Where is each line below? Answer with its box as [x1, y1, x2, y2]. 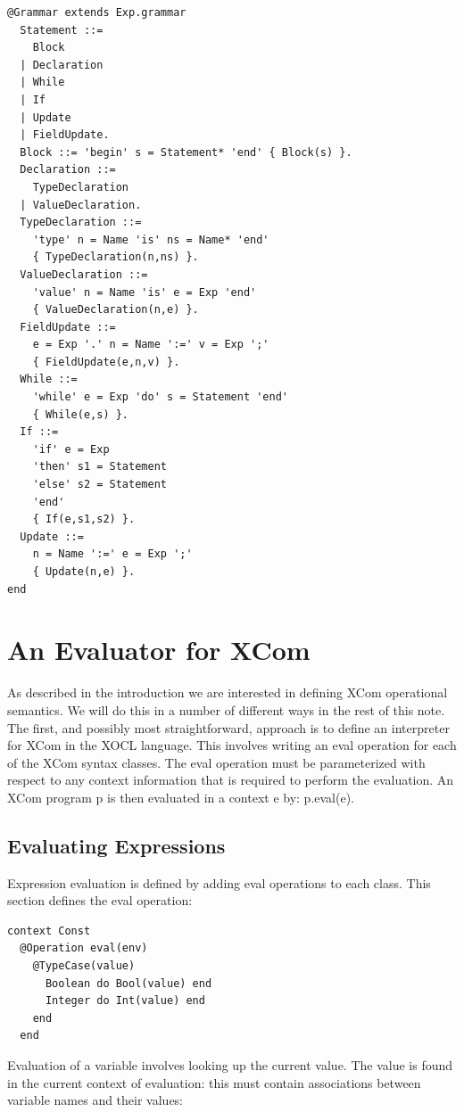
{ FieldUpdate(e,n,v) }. [32, 355, 180, 368]
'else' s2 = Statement [32, 478, 167, 491]
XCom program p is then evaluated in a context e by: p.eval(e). [7, 787, 355, 806]
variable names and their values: [7, 1091, 184, 1109]
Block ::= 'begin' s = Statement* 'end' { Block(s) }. [20, 145, 352, 159]
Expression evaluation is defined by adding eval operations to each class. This [7, 873, 431, 892]
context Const [7, 924, 91, 937]
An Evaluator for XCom [7, 631, 311, 668]
